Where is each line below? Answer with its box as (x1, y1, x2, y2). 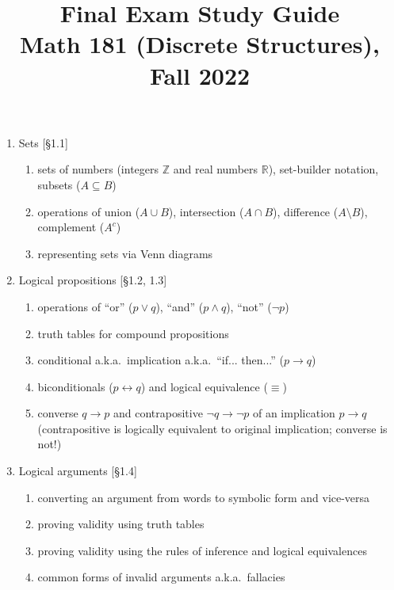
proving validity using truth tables (37, 516, 205, 532)
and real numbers (173, 161, 258, 177)
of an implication (252, 405, 335, 421)
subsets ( (37, 176, 81, 192)
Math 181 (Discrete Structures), (19, 28, 381, 60)
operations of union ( (37, 203, 140, 219)
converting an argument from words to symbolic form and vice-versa (37, 489, 370, 505)
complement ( (37, 219, 105, 235)
